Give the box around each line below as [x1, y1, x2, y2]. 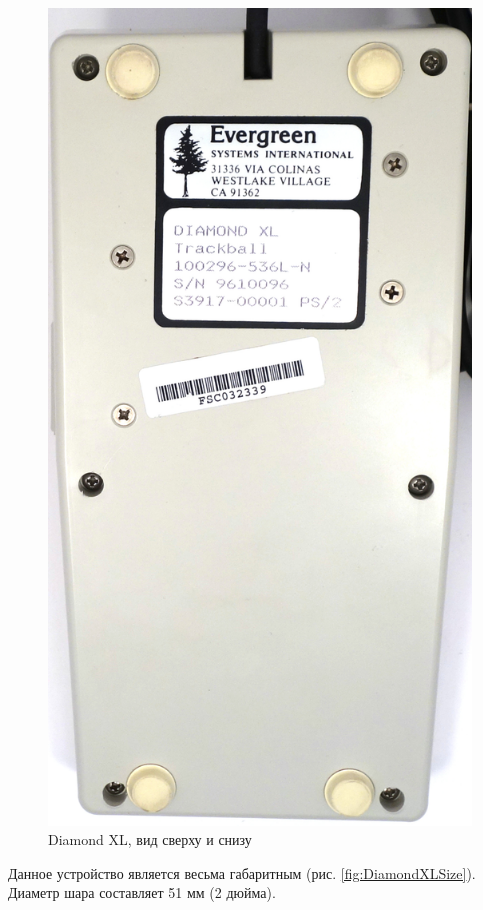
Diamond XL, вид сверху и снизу [48, 829, 252, 850]
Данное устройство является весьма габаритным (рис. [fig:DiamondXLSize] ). [8, 862, 476, 883]
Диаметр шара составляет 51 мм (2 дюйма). [8, 882, 276, 903]
